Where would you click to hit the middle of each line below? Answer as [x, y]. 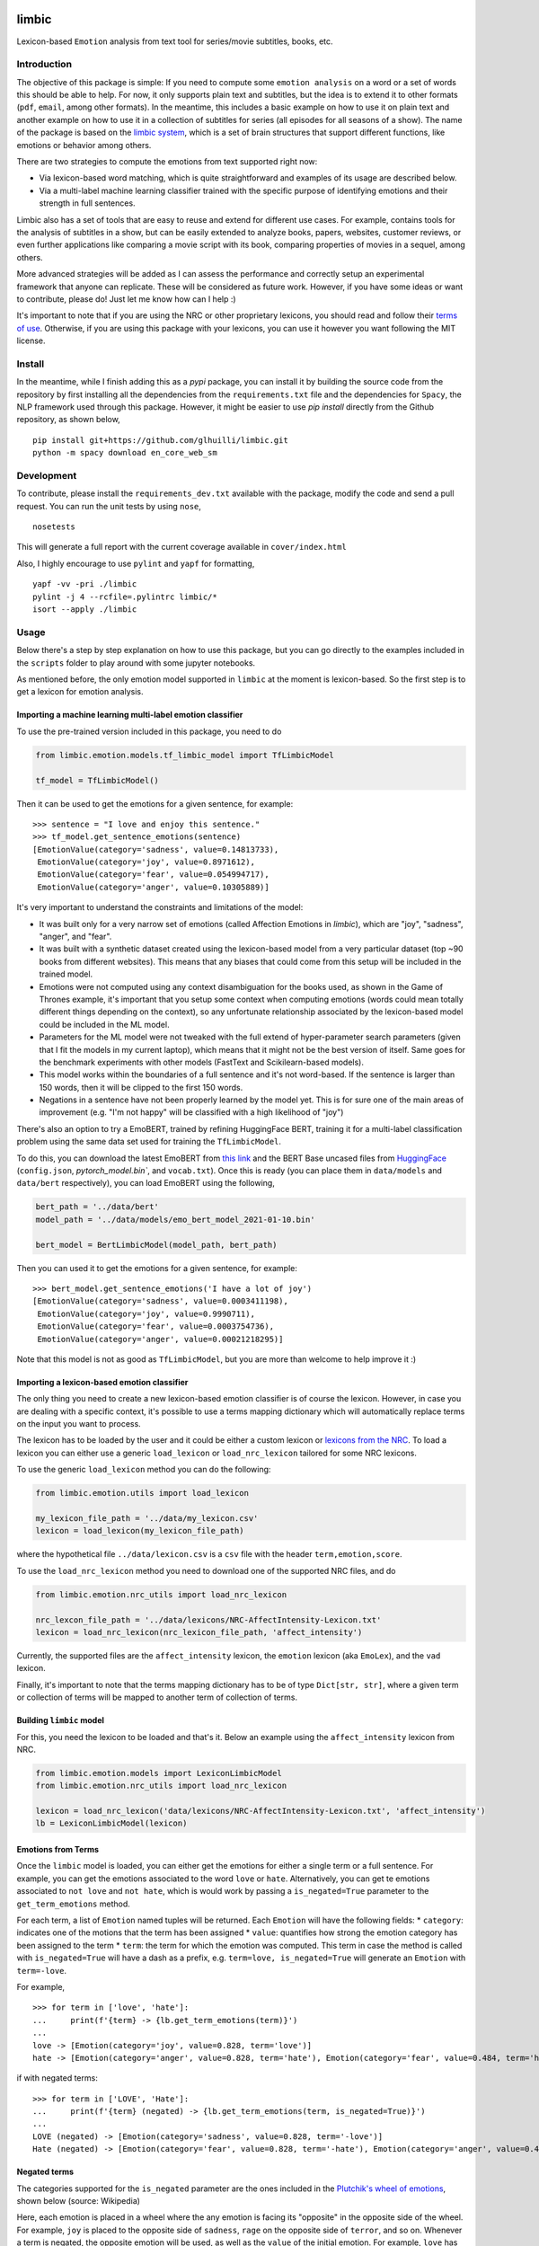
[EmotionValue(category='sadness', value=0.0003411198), [161, 1301]
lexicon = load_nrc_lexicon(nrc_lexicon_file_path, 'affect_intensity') [199, 1632]
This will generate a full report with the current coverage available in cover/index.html [182, 547]
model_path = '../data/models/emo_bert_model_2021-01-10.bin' [175, 1219]
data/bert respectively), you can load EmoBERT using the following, [146, 1183]
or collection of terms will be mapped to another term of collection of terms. [157, 1697]
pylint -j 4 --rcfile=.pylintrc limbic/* [125, 597]
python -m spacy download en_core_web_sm [125, 453]
